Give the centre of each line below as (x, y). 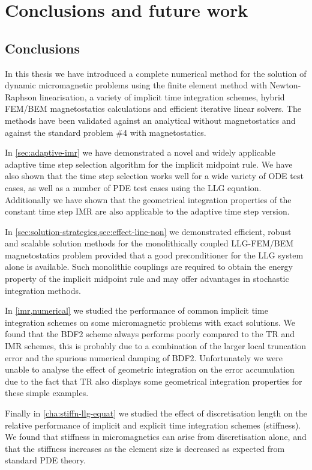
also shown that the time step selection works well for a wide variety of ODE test (154, 176)
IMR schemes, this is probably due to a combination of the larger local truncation (155, 346)
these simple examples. (47, 393)
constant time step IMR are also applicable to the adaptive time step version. (147, 211)
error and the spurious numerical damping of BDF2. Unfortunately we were (144, 357)
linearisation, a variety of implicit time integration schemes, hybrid (162, 96)
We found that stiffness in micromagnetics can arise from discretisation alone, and (156, 437)
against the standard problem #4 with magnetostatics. (106, 132)
